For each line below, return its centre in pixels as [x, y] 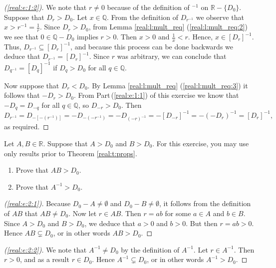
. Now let [83, 213]
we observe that [220, 17]
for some [178, 213]
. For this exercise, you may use [201, 143]
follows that [22, 95]
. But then [202, 223]
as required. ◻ [26, 127]
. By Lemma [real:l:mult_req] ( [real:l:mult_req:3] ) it [168, 85]
